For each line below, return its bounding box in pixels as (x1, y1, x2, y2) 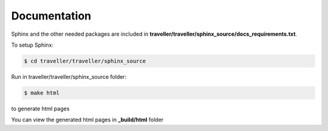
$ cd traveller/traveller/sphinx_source (24, 58, 146, 64)
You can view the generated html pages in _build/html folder (11, 116, 164, 124)
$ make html (24, 89, 60, 96)
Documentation (11, 9, 92, 22)
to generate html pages (11, 105, 70, 112)
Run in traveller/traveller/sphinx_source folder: (11, 73, 127, 80)
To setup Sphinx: (11, 41, 54, 49)
